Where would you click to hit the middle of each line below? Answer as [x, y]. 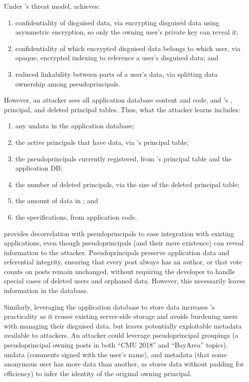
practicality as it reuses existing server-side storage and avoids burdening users [121, 316]
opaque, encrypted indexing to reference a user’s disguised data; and [117, 58]
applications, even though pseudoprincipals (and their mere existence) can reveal [124, 243]
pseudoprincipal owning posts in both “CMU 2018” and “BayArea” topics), [116, 345]
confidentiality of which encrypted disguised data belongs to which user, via [128, 48]
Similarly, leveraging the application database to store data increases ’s [109, 306]
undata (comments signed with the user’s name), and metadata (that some [115, 354]
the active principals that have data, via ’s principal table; [102, 142]
